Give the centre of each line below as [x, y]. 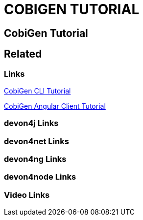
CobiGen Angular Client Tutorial [55, 106]
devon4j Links [31, 123]
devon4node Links [40, 177]
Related [23, 54]
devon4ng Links [35, 159]
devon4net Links [36, 141]
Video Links [27, 195]
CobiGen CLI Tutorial [37, 91]
